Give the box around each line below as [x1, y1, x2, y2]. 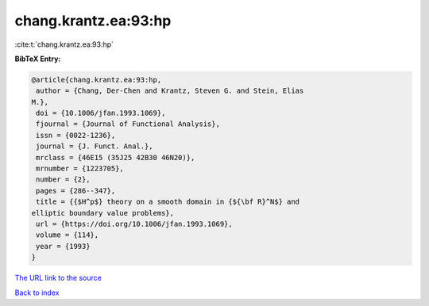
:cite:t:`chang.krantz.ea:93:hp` [14, 40, 114, 49]
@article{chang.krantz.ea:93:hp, [31, 75, 162, 84]
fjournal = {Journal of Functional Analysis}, [36, 120, 220, 128]
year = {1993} [36, 242, 91, 251]
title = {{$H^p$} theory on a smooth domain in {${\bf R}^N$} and [36, 197, 300, 206]
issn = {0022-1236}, [36, 131, 116, 140]
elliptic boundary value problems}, [31, 208, 175, 217]
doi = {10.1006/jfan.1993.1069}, [36, 109, 166, 118]
